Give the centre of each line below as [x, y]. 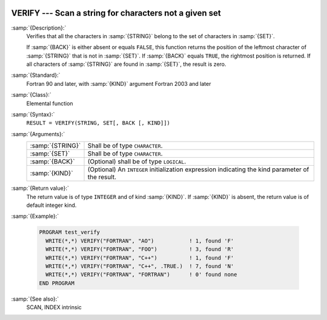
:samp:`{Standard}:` [36, 75]
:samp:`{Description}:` [39, 28]
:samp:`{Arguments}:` [38, 134]
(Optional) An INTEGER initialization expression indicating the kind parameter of [198, 169]
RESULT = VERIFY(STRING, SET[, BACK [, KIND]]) [98, 123]
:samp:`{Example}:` [35, 216]
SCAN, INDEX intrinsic [54, 307]
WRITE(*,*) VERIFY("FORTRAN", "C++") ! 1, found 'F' [140, 258]
